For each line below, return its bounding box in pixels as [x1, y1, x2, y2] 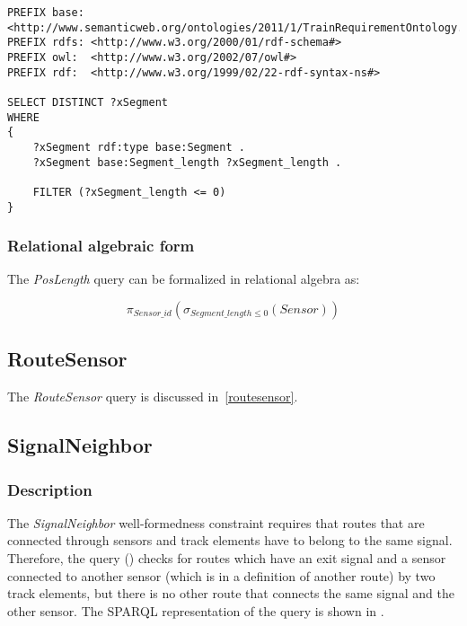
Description [7, 478, 93, 500]
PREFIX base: [7, 6, 84, 19]
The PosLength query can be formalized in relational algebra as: [7, 269, 360, 288]
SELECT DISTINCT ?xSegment [7, 95, 168, 109]
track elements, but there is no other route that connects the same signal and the [7, 584, 454, 603]
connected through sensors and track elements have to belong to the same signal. [7, 531, 453, 550]
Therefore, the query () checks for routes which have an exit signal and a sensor [7, 548, 446, 567]
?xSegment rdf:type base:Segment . [32, 140, 245, 154]
